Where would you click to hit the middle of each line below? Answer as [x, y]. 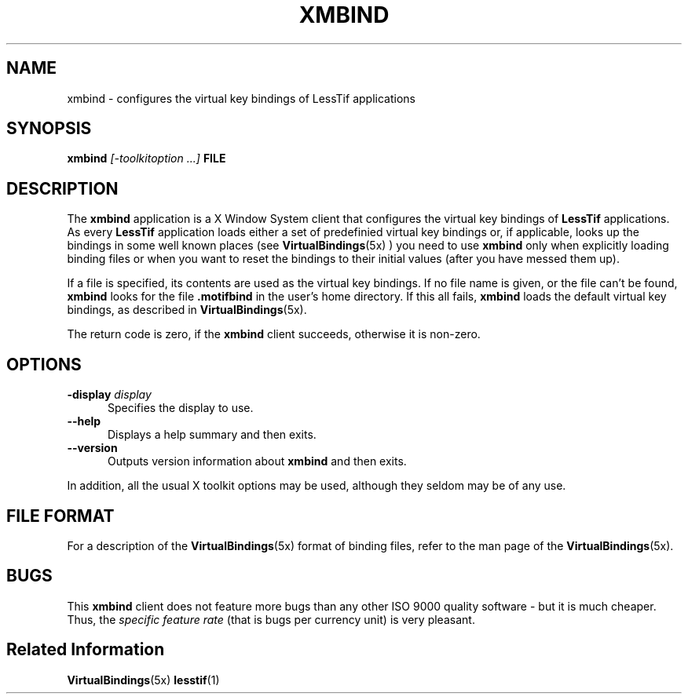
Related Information [86, 650]
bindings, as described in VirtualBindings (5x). [187, 310]
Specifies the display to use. [181, 408]
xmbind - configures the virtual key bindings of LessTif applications [241, 98]
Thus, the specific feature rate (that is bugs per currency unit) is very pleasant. [271, 619]
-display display [109, 395]
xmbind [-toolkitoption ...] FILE [146, 159]
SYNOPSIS [49, 129]
